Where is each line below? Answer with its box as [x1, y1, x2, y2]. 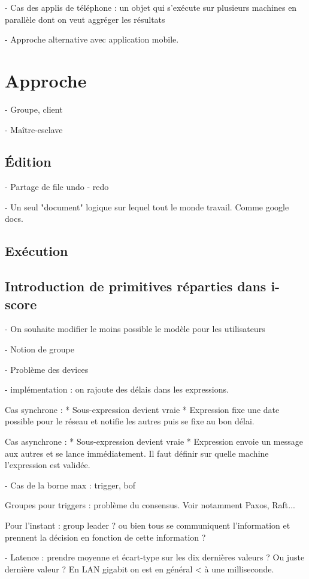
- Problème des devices [5, 363, 89, 375]
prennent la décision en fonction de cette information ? [5, 530, 206, 543]
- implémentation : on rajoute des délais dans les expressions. [5, 383, 229, 396]
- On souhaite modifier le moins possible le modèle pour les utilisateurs [5, 322, 265, 335]
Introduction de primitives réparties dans [5, 277, 266, 295]
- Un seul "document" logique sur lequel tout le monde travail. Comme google [5, 200, 289, 213]
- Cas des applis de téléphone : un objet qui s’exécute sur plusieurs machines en [5, 1, 297, 13]
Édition [5, 152, 51, 171]
